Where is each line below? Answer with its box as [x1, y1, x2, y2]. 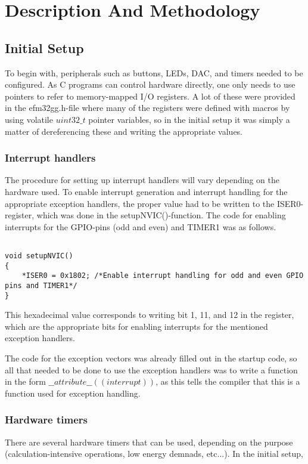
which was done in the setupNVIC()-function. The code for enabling [36, 209, 286, 221]
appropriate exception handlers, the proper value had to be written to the [5, 197, 275, 209]
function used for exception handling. [5, 386, 141, 399]
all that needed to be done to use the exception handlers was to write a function [5, 363, 298, 376]
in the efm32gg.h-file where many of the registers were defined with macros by [5, 101, 290, 114]
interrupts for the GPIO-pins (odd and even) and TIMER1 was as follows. [5, 220, 276, 233]
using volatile [5, 113, 53, 125]
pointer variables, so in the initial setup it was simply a [88, 113, 290, 125]
